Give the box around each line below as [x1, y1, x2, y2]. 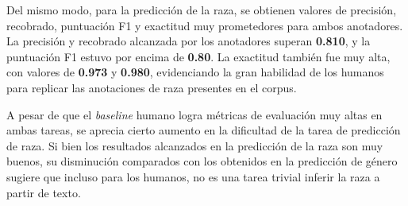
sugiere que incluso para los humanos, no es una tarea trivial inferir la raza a [6, 168, 380, 185]
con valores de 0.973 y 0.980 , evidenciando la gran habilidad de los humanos [6, 64, 384, 80]
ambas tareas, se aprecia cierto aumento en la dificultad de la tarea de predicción [6, 122, 401, 138]
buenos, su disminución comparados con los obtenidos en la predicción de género [6, 153, 398, 169]
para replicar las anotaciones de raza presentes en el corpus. [6, 79, 297, 95]
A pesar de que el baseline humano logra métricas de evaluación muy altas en [6, 106, 383, 122]
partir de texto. [6, 184, 81, 200]
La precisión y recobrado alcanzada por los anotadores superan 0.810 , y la [6, 33, 371, 49]
